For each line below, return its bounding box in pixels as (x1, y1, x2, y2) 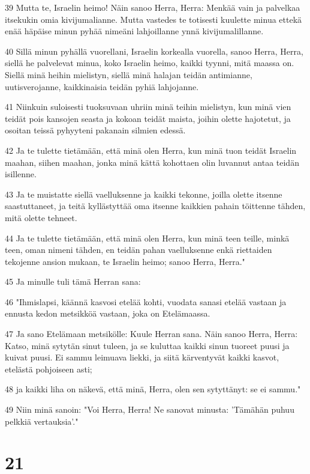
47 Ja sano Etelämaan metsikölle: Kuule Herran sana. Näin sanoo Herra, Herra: (5, 327, 298, 340)
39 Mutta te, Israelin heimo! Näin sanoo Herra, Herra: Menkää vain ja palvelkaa (5, 1, 300, 13)
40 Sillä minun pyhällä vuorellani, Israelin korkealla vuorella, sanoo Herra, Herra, (5, 44, 303, 57)
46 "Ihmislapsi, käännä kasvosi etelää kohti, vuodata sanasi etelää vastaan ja (5, 295, 287, 308)
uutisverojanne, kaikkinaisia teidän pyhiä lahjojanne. (5, 80, 199, 93)
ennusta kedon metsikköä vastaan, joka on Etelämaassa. (5, 307, 210, 320)
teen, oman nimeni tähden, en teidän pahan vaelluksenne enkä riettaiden (5, 243, 272, 256)
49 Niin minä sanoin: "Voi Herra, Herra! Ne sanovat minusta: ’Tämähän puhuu (5, 403, 294, 416)
